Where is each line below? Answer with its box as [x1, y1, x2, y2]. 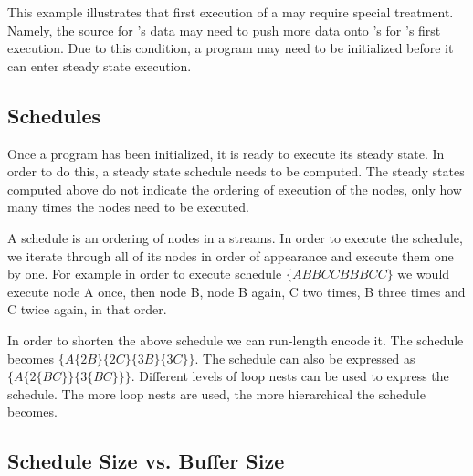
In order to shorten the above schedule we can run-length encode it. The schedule [7, 330, 464, 349]
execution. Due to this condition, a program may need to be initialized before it [7, 38, 454, 58]
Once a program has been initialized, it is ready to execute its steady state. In [7, 143, 445, 163]
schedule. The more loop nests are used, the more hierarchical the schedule [7, 384, 426, 403]
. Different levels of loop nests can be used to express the [131, 366, 449, 386]
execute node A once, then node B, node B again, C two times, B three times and [7, 281, 466, 301]
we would [397, 264, 450, 283]
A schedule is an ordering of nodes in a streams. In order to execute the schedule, [7, 227, 463, 247]
